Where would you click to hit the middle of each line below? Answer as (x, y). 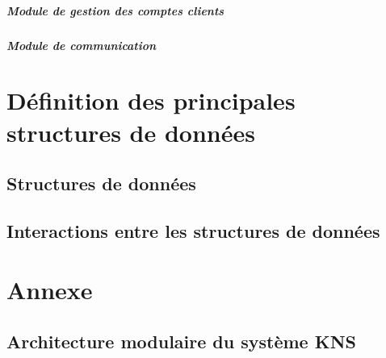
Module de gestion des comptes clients (115, 10)
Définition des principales (151, 100)
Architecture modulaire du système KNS (181, 341)
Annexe (50, 290)
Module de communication (82, 45)
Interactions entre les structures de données (193, 230)
